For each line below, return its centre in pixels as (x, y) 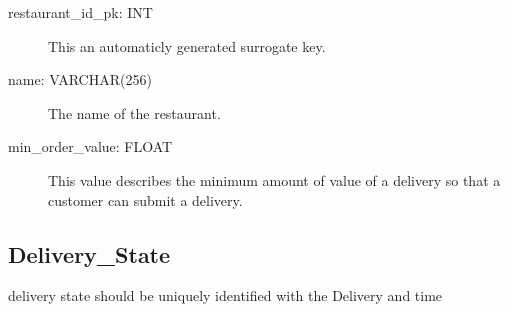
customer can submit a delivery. (145, 199)
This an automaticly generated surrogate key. (187, 45)
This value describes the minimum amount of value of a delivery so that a (274, 179)
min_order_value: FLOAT (90, 146)
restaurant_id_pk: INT (80, 12)
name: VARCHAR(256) (80, 79)
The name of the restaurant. (134, 112)
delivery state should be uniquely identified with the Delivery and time (225, 295)
